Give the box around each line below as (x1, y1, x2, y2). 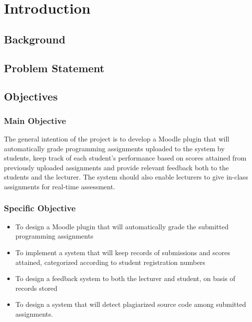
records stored (15, 282, 58, 293)
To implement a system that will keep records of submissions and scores (15, 247, 230, 257)
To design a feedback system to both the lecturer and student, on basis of (15, 273, 235, 283)
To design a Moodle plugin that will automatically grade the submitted (15, 221, 229, 231)
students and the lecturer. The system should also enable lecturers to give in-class (4, 172, 248, 182)
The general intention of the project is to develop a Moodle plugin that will (4, 133, 230, 143)
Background (4, 31, 66, 46)
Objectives (4, 89, 58, 104)
